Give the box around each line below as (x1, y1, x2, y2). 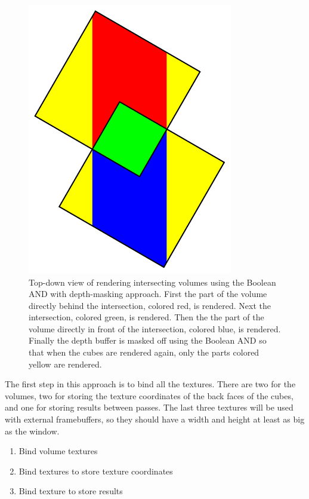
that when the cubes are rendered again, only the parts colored (29, 346, 259, 359)
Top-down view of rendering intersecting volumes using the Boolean (29, 275, 276, 288)
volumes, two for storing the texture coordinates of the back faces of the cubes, (5, 389, 293, 402)
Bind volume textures (18, 445, 98, 457)
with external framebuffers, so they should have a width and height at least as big (5, 413, 305, 425)
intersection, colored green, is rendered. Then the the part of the (29, 311, 264, 323)
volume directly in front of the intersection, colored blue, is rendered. (29, 322, 281, 335)
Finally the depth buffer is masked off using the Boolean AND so (29, 334, 267, 347)
